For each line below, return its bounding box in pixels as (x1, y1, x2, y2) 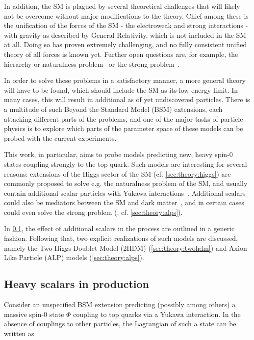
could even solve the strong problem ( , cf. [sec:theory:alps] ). (4, 207, 183, 217)
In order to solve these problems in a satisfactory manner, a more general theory (4, 75, 246, 85)
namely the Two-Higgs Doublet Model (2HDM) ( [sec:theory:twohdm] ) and (4, 242, 227, 253)
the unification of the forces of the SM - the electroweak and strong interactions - (4, 20, 248, 30)
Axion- (229, 242, 250, 253)
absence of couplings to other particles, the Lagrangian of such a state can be (4, 318, 236, 329)
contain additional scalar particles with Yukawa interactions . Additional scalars (4, 187, 246, 198)
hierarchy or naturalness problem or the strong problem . (4, 58, 180, 69)
